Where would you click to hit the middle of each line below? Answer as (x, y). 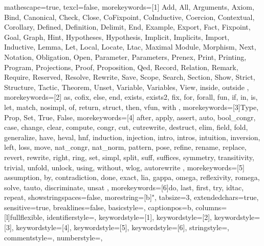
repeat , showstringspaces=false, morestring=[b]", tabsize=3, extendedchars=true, (131, 197)
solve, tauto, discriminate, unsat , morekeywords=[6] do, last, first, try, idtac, (124, 187)
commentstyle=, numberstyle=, (53, 237)
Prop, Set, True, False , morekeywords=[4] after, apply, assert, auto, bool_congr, (130, 117)
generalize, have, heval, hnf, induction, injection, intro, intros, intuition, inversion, (132, 137)
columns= (211, 207)
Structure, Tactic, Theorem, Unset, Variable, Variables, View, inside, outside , (127, 87)
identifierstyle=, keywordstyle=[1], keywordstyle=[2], (129, 217)
